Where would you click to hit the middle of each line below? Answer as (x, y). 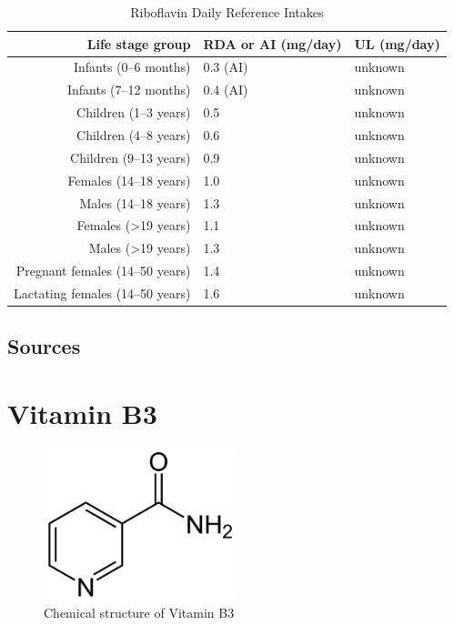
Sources (44, 346)
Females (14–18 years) (129, 180)
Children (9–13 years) (131, 157)
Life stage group (139, 43)
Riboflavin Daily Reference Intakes (227, 12)
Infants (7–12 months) (129, 90)
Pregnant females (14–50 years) (103, 271)
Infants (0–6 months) (132, 67)
